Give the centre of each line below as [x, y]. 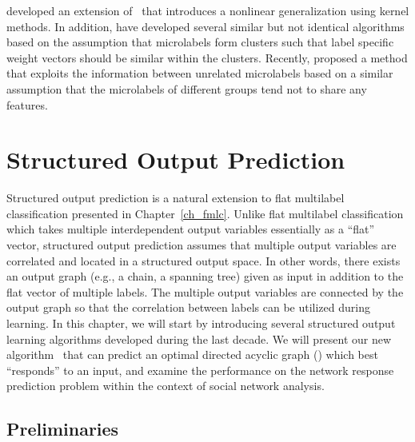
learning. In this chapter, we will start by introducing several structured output [201, 323]
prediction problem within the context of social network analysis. [166, 386]
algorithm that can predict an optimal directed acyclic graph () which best [192, 354]
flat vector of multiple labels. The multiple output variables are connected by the [205, 291]
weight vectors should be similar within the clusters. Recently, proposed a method [207, 57]
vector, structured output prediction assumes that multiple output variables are [202, 245]
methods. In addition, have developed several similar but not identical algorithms [206, 26]
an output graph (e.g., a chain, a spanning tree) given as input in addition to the [205, 276]
